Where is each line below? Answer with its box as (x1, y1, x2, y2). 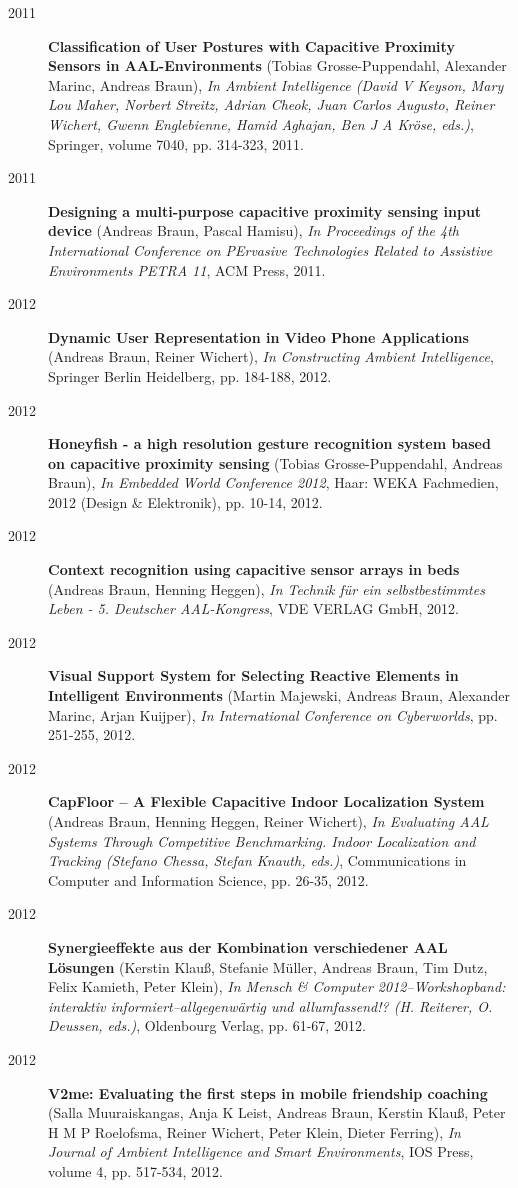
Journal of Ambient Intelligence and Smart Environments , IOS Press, (48, 1141, 474, 1162)
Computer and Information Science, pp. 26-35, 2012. (48, 869, 369, 890)
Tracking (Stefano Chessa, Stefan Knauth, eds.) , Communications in (48, 850, 467, 871)
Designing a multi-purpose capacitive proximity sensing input (48, 200, 482, 221)
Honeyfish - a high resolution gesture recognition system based (48, 433, 491, 454)
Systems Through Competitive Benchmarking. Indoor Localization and (48, 830, 476, 851)
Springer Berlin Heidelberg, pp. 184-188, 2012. (48, 365, 332, 386)
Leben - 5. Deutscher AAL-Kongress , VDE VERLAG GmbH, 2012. (48, 598, 459, 619)
